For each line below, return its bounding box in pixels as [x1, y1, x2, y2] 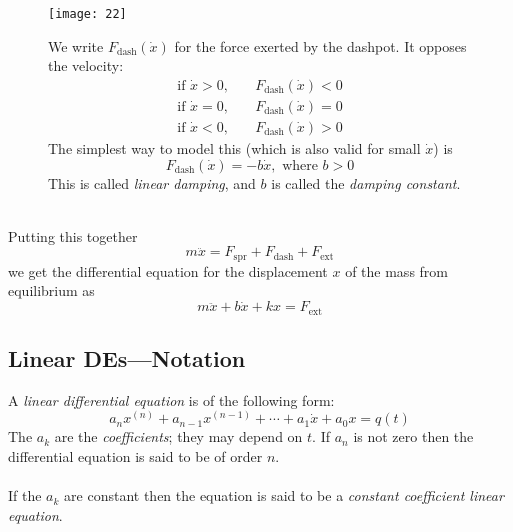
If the [8, 485, 42, 506]
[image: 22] [48, 7, 127, 21]
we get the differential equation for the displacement [8, 260, 328, 281]
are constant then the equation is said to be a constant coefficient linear [64, 485, 504, 506]
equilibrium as [8, 280, 95, 301]
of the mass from [345, 260, 448, 281]
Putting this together [8, 225, 138, 246]
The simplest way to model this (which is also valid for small [48, 137, 421, 158]
